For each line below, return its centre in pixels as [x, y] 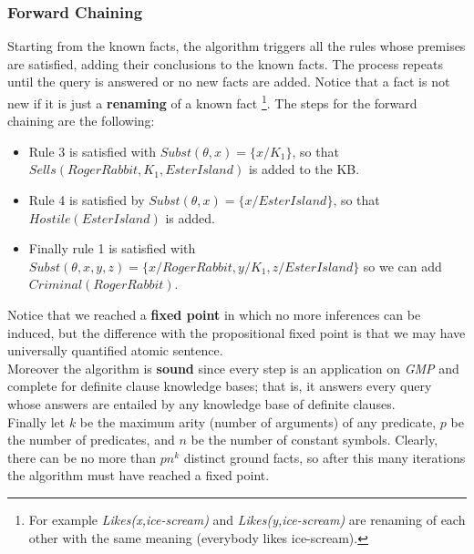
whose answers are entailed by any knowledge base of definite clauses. [201, 403]
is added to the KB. [304, 169]
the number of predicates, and [91, 440]
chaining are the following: [81, 121]
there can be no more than [82, 457]
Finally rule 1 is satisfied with [112, 248]
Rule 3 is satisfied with [93, 151]
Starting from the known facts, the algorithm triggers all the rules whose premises [237, 46]
